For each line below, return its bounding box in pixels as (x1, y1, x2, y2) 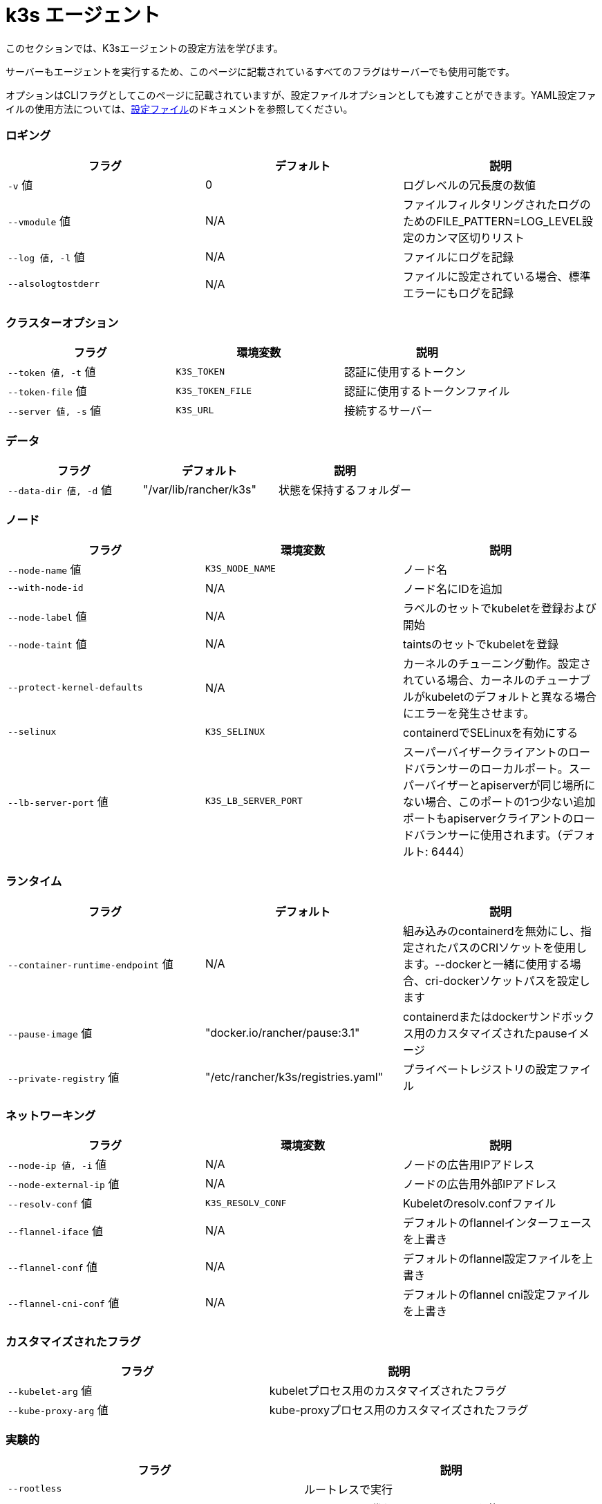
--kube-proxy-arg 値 (8, 1403, 109, 1417)
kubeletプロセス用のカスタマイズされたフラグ (269, 1384, 507, 1398)
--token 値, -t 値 (8, 365, 96, 379)
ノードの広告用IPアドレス (402, 1158, 535, 1172)
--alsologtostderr (8, 279, 100, 289)
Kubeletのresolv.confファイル (402, 1196, 556, 1211)
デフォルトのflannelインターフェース (402, 1216, 592, 1230)
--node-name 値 (8, 562, 82, 576)
